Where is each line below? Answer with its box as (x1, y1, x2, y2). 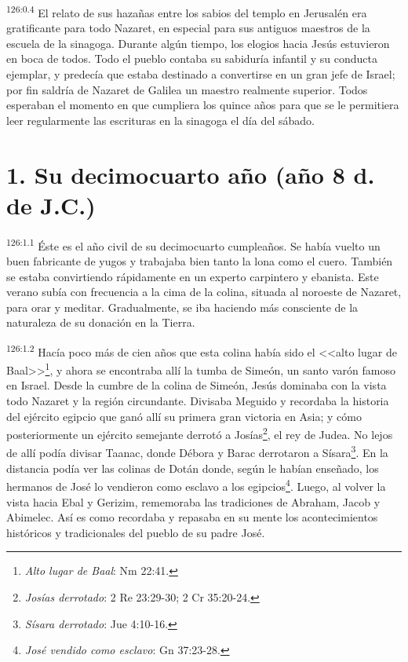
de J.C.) (6, 188, 96, 221)
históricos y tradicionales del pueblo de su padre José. (6, 524, 265, 540)
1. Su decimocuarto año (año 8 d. (6, 158, 375, 190)
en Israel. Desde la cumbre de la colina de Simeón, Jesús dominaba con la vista (6, 377, 387, 393)
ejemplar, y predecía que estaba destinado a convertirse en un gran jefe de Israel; (6, 66, 395, 82)
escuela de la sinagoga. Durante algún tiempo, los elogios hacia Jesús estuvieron (6, 35, 390, 51)
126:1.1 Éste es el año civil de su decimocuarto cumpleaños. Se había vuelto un (6, 235, 381, 254)
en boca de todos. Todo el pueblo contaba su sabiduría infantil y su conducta (6, 50, 377, 67)
